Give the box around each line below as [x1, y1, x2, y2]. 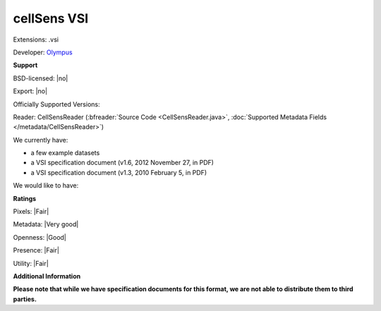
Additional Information [13, 272, 81, 280]
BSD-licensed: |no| [13, 74, 68, 83]
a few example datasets [30, 149, 100, 157]
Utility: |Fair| [13, 259, 49, 267]
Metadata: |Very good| [13, 220, 79, 228]
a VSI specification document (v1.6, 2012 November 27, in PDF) [30, 159, 214, 167]
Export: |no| [13, 87, 48, 95]
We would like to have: [13, 181, 79, 190]
